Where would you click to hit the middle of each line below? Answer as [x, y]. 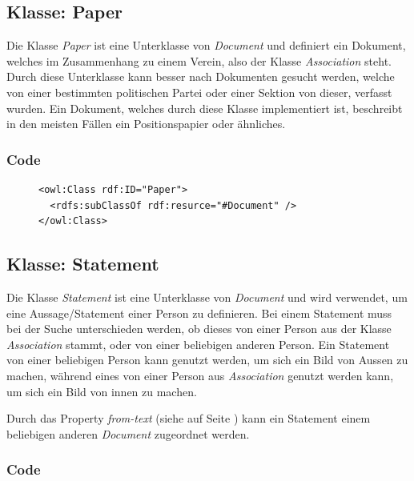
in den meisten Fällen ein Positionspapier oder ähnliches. [146, 124]
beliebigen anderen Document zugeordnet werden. [128, 433]
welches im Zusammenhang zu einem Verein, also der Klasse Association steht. [199, 60]
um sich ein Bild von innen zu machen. [102, 391]
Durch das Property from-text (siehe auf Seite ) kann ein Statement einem [189, 418]
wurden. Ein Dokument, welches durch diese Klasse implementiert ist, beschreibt [205, 108]
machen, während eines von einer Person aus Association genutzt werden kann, [200, 375]
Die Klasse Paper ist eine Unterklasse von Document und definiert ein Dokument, [206, 45]
